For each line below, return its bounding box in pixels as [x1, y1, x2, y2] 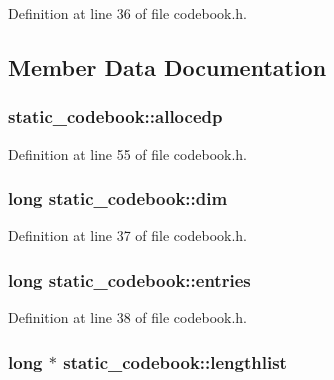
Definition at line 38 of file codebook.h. [8, 307, 248, 328]
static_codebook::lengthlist [63, 349, 287, 374]
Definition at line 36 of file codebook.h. [8, 3, 248, 23]
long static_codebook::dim [8, 186, 228, 211]
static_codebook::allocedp [8, 104, 223, 129]
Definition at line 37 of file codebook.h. [8, 225, 248, 246]
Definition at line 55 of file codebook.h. [8, 143, 248, 164]
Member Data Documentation [8, 51, 327, 82]
